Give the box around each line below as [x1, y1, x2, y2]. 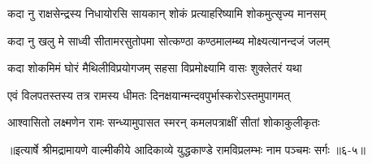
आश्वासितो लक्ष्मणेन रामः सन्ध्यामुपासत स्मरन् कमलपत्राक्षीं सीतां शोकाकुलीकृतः [7, 114, 320, 131]
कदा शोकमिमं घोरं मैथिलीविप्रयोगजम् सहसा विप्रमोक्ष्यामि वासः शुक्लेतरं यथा [7, 59, 302, 76]
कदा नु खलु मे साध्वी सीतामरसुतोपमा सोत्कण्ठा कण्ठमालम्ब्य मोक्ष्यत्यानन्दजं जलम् [7, 32, 330, 49]
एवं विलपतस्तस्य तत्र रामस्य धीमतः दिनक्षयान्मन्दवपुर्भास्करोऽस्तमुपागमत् [7, 86, 291, 103]
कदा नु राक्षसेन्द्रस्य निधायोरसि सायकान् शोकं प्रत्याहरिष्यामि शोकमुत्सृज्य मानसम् [7, 5, 327, 21]
